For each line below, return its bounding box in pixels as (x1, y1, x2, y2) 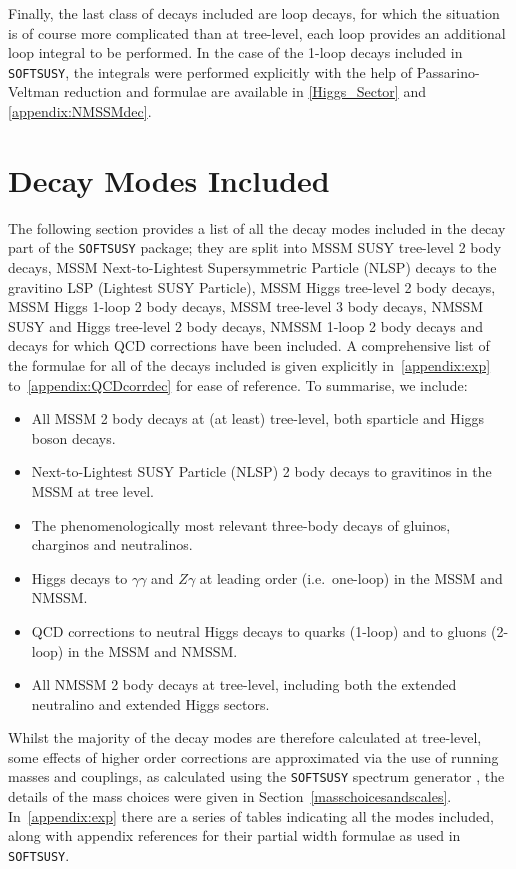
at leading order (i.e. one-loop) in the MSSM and (199, 567, 503, 588)
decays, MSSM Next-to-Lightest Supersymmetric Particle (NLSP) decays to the (8, 257, 497, 277)
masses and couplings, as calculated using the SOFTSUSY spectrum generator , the (8, 766, 505, 787)
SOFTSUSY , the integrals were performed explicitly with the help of (8, 61, 413, 82)
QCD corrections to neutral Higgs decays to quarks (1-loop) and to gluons (31, 620, 487, 641)
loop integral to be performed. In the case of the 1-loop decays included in (8, 42, 463, 63)
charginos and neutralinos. (31, 534, 193, 555)
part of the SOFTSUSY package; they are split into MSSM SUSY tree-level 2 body (8, 237, 502, 258)
